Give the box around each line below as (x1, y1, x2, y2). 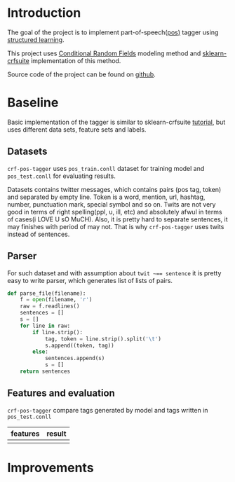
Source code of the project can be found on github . (7, 70, 156, 78)
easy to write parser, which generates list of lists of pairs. (7, 276, 173, 284)
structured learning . (7, 35, 65, 43)
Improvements (7, 460, 94, 476)
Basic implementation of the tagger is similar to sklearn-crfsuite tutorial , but (7, 118, 226, 126)
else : (32, 348, 49, 355)
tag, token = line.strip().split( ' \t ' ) (44, 335, 161, 343)
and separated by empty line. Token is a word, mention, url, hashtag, (7, 193, 206, 201)
